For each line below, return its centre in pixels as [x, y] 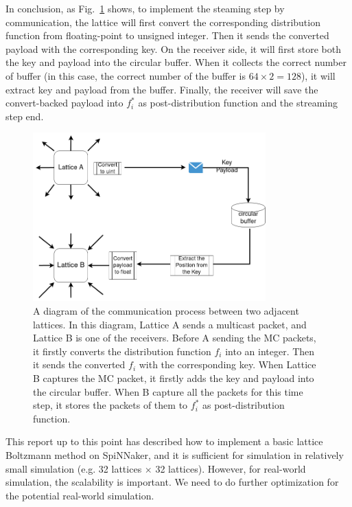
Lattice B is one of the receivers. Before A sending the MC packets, [175, 338]
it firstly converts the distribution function [122, 351]
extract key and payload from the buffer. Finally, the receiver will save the [162, 89]
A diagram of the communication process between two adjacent [166, 311]
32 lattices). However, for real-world [231, 468]
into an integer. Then [270, 351]
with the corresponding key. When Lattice [227, 364]
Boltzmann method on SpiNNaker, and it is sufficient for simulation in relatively [175, 455]
